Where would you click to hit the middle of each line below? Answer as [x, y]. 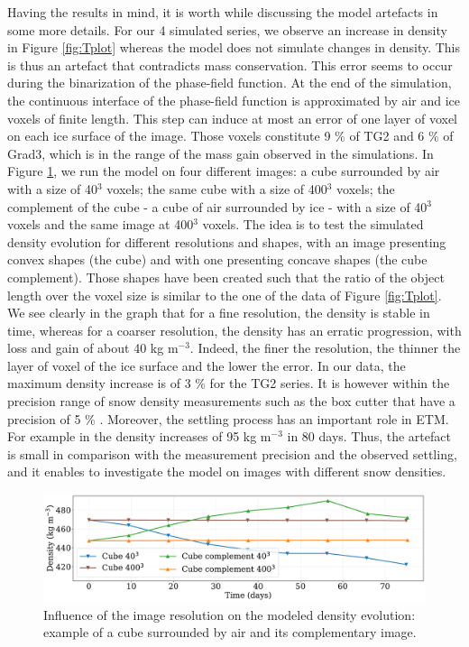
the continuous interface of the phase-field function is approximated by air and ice [234, 100]
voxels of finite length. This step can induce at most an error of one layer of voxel [232, 118]
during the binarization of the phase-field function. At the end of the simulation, [230, 83]
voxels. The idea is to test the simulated [313, 224]
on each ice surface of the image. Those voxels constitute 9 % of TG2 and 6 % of [230, 136]
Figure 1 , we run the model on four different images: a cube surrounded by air [224, 171]
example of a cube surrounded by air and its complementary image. [230, 632]
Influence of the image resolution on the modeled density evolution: [230, 614]
